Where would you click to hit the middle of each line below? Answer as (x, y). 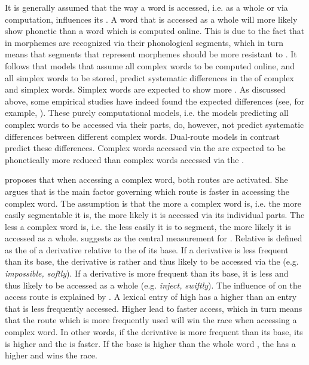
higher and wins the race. (51, 355)
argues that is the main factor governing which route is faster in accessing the (147, 191)
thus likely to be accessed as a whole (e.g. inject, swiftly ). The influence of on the (153, 285)
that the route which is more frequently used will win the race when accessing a (151, 320)
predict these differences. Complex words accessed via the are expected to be (145, 148)
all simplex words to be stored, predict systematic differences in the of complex (149, 77)
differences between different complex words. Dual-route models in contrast (142, 136)
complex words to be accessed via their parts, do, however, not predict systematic (154, 124)
